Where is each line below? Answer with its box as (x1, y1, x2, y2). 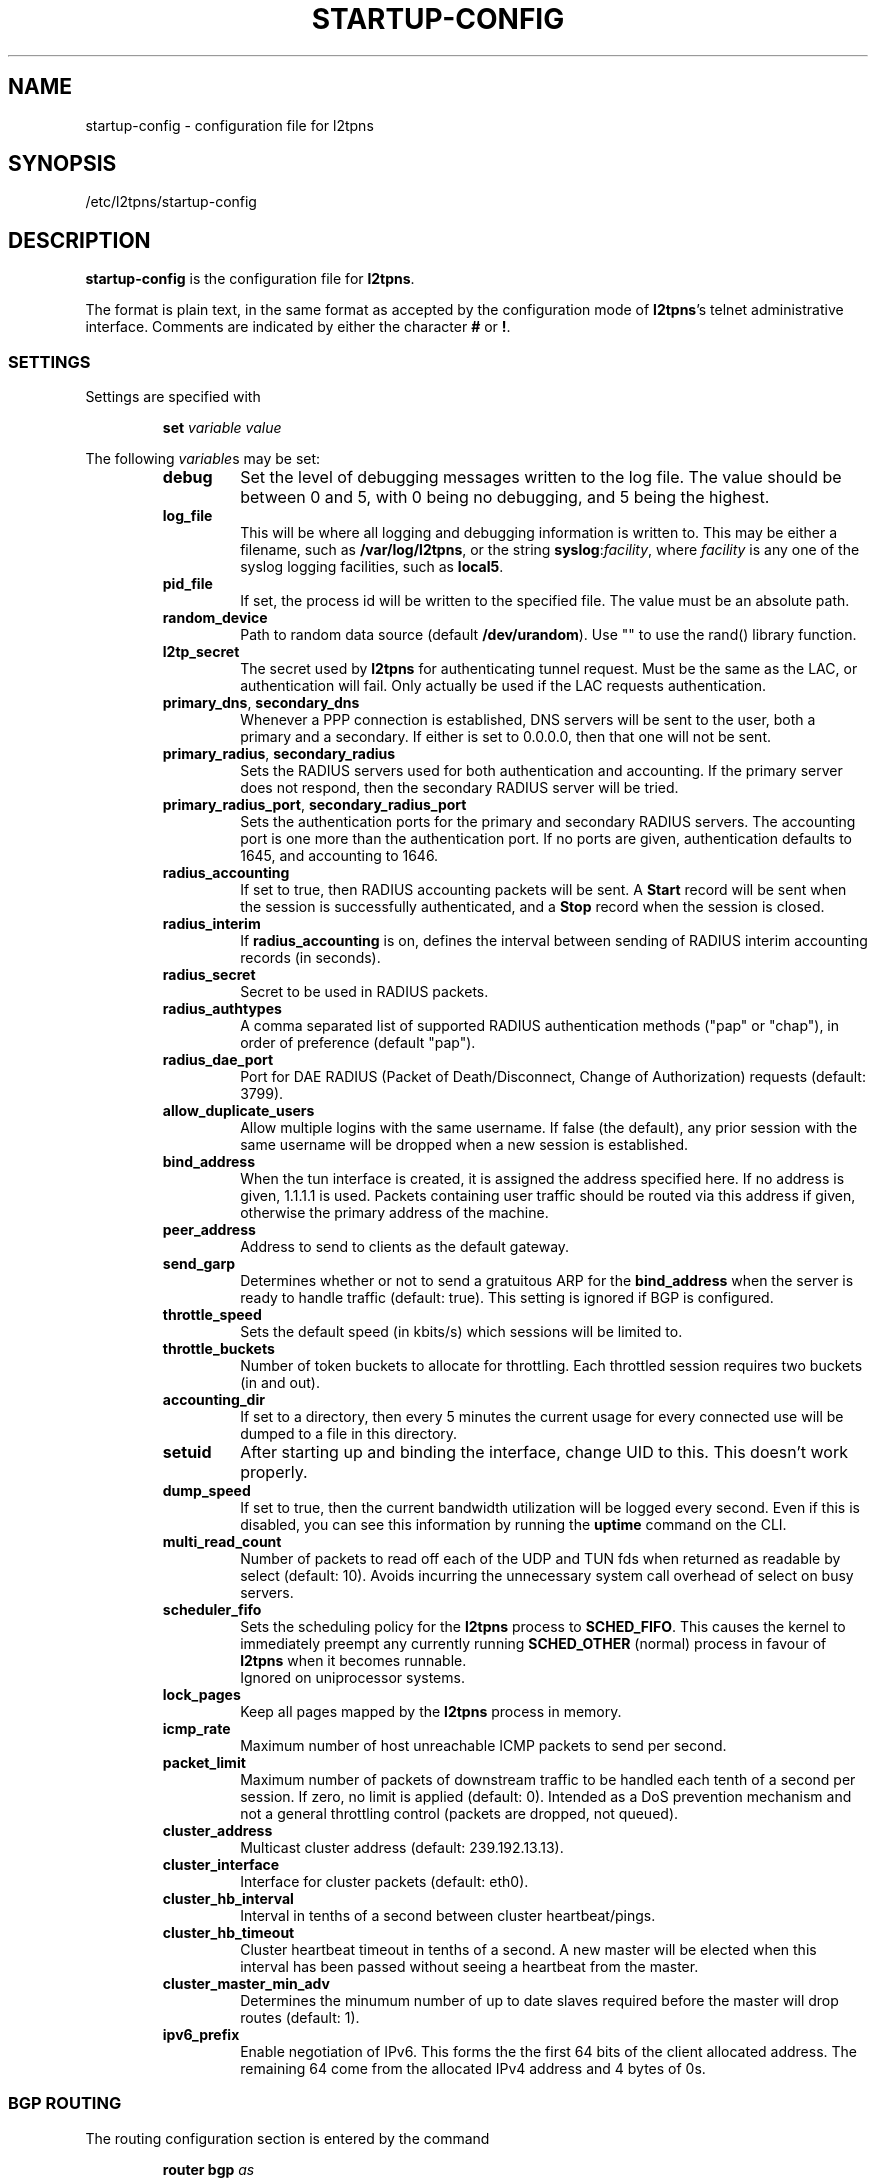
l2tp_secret (162, 643, 240, 661)
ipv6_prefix (162, 2026, 240, 2044)
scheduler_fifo (162, 1601, 262, 1619)
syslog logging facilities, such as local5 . (240, 558, 504, 576)
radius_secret (162, 966, 256, 984)
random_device (162, 609, 268, 627)
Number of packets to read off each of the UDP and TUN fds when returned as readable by (240, 1550, 841, 1568)
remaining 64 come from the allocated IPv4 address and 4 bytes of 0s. (240, 2060, 706, 2078)
